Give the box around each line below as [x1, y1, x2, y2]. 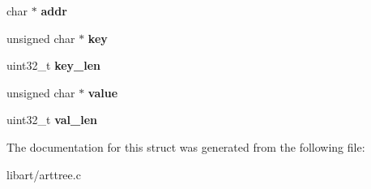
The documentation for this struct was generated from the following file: [6, 138, 365, 155]
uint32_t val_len [6, 111, 97, 128]
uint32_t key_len [6, 57, 101, 74]
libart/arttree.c [6, 165, 81, 183]
